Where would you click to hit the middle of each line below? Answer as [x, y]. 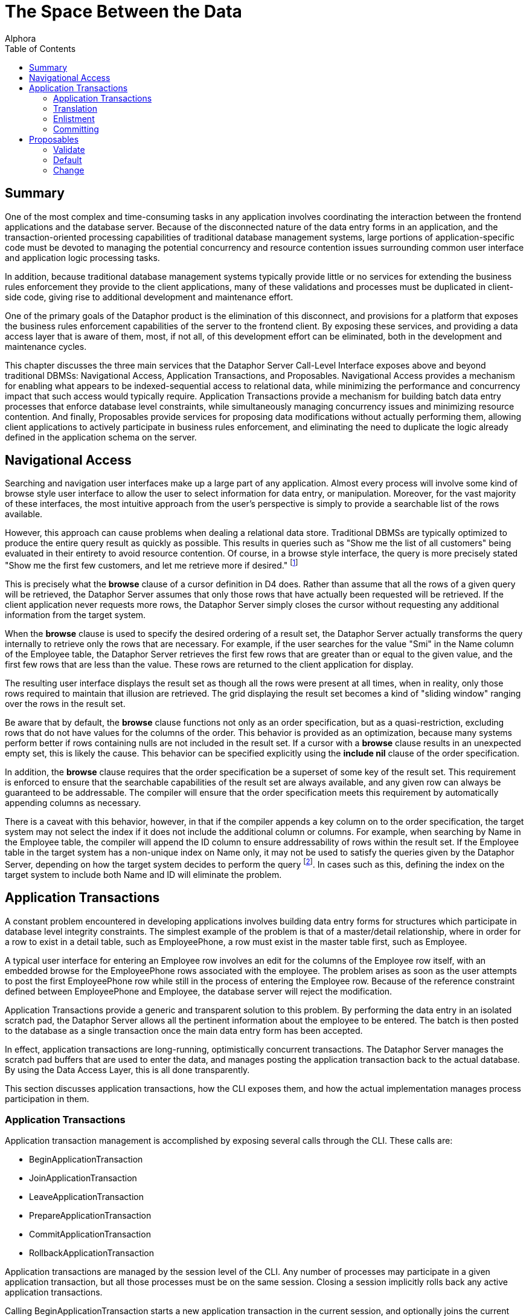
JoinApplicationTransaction [83, 1178]
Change [69, 170]
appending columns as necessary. [73, 803]
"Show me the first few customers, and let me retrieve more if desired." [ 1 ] [152, 565]
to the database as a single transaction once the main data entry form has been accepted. [184, 1030]
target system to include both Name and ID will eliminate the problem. [143, 874]
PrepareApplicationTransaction [90, 1216]
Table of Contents [40, 48]
